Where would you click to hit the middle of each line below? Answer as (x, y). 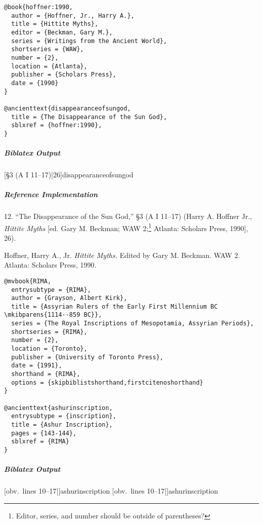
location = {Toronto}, (49, 349)
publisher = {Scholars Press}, (64, 75)
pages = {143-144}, (44, 433)
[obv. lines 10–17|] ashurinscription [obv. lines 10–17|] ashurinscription (111, 491)
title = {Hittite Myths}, (55, 24)
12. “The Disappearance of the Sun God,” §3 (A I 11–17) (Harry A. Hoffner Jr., (128, 216)
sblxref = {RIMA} (40, 442)
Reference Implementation (51, 194)
